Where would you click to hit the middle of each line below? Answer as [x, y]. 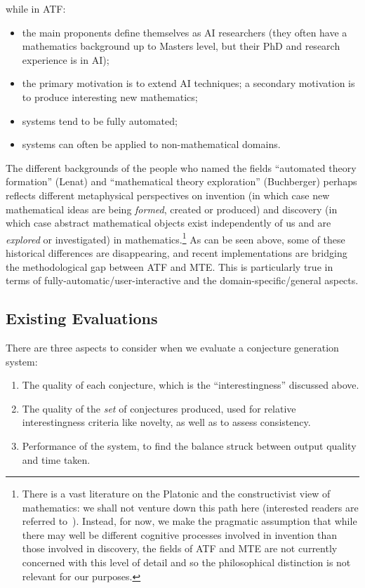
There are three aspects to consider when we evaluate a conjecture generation [172, 347]
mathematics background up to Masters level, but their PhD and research [181, 46]
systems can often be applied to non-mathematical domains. [151, 144]
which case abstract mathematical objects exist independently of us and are [168, 223]
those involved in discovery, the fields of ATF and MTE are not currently [180, 548]
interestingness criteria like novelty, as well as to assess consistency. [166, 422]
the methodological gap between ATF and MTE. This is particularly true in [170, 266]
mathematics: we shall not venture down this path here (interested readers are [190, 507]
